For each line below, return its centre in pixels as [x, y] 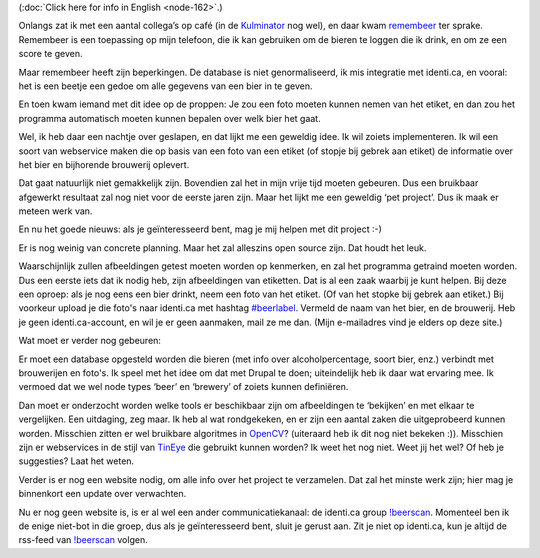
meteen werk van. [55, 211]
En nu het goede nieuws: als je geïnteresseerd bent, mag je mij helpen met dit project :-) [200, 229]
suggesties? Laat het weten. [76, 461]
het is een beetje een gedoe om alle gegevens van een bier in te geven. [165, 86]
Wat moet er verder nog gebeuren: [90, 341]
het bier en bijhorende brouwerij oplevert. [104, 164]
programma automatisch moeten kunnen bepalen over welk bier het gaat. [169, 118]
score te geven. [50, 54]
